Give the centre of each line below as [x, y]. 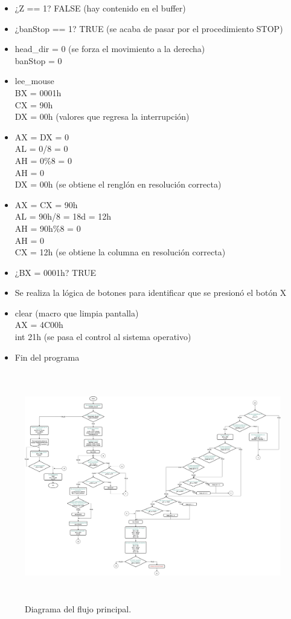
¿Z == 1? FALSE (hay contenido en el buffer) [100, 8]
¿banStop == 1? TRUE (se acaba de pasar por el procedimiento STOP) [149, 28]
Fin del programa [47, 357]
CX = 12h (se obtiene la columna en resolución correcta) [120, 252]
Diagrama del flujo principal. [78, 608]
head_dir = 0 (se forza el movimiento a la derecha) [110, 49]
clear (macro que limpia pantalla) [77, 313]
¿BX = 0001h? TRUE [56, 272]
